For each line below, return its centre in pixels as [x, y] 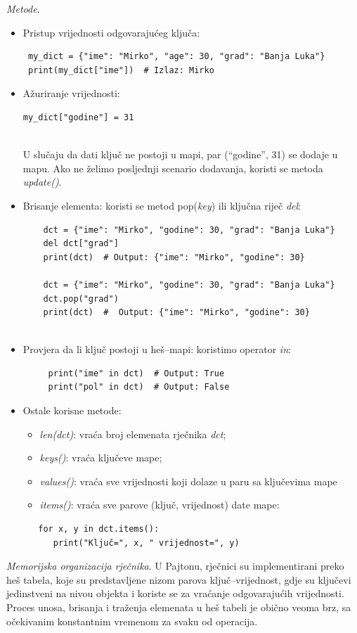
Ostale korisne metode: [72, 410]
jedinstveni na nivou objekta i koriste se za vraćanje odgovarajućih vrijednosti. [175, 593]
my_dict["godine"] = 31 [78, 117]
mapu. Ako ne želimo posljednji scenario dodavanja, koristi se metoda [173, 168]
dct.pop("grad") [81, 299]
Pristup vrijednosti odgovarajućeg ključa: [111, 32]
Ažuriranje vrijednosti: [71, 93]
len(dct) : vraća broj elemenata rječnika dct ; [133, 434]
